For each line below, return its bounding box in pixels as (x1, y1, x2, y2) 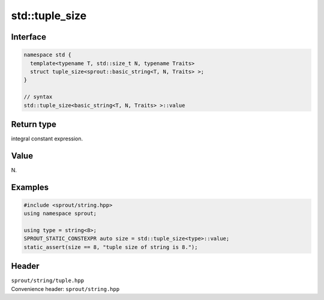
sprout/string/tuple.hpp (11, 277, 84, 284)
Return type (11, 119, 57, 129)
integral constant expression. (11, 135, 83, 142)
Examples (11, 182, 49, 192)
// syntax (23, 94, 53, 100)
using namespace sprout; (23, 210, 97, 217)
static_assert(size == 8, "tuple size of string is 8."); (23, 244, 198, 250)
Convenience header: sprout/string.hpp (11, 285, 120, 292)
